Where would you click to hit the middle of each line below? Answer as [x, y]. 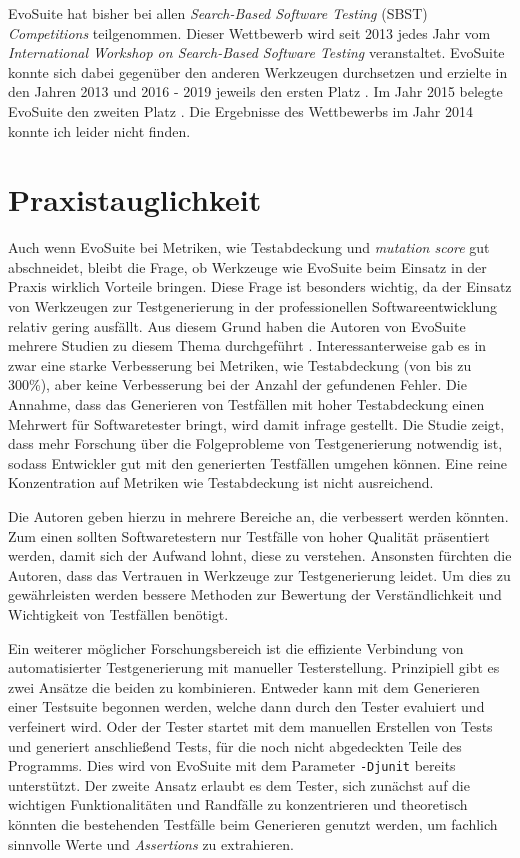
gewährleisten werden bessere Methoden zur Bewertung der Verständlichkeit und [255, 594]
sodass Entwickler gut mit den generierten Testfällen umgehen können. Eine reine [258, 462]
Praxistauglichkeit [135, 199]
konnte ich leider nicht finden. [99, 130]
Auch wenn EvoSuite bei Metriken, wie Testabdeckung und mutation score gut [249, 247]
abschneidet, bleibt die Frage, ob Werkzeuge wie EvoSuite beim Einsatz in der [247, 266]
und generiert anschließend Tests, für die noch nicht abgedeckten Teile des [235, 745]
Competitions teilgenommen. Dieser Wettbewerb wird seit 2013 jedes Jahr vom [249, 32]
